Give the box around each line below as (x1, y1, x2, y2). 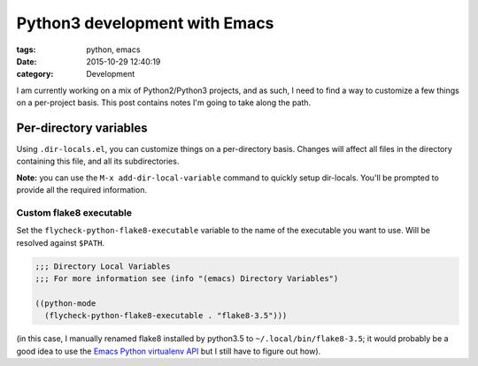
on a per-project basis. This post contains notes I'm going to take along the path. (16, 97, 312, 108)
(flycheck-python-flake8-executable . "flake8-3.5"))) (44, 310, 288, 321)
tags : (16, 44, 36, 55)
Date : (16, 56, 37, 66)
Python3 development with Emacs (16, 13, 274, 33)
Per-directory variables (16, 120, 148, 135)
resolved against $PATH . (16, 237, 105, 248)
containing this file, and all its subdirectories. (16, 156, 180, 167)
